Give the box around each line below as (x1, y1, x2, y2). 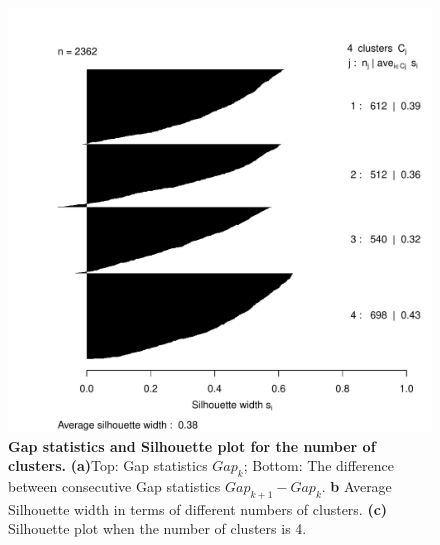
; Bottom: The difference (243, 455, 395, 476)
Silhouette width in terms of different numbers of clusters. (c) (8, 498, 388, 519)
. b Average (321, 475, 392, 496)
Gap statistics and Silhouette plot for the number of (8, 435, 376, 456)
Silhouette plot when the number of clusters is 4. (8, 518, 307, 539)
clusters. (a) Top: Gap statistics (8, 455, 208, 476)
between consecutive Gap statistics (8, 475, 221, 496)
